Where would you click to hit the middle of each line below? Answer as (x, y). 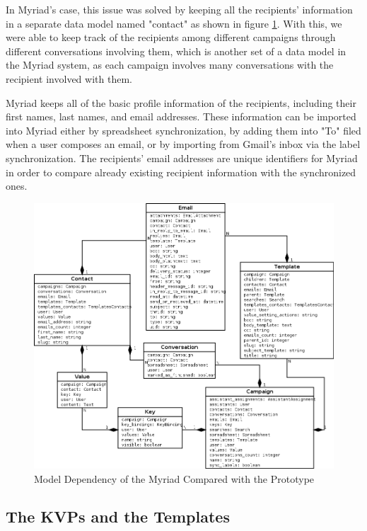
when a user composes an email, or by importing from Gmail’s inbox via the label (183, 144)
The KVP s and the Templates (118, 516)
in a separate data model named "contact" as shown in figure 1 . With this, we (174, 23)
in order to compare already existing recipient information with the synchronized (181, 172)
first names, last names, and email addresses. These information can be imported (181, 116)
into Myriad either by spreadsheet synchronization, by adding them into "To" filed (183, 130)
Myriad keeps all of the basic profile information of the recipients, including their (181, 102)
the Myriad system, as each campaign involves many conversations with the (170, 65)
